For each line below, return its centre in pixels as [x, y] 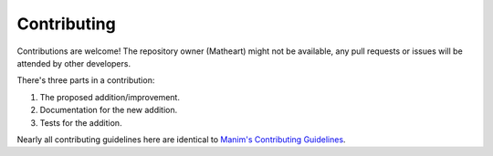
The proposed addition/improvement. [110, 97]
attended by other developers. [74, 63]
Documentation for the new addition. [109, 110]
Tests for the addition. [81, 122]
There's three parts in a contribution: [86, 80]
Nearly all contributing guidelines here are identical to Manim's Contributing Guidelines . [181, 139]
